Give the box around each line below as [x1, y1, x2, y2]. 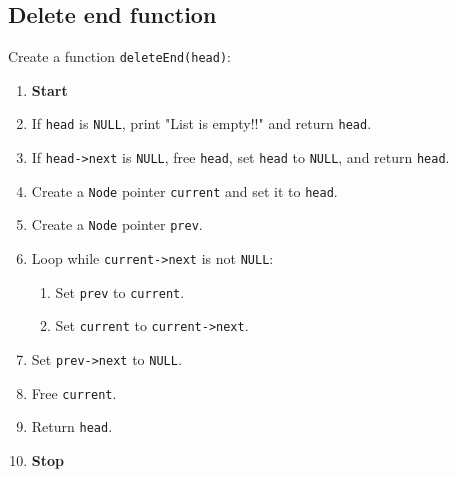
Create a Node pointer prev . [31, 214, 203, 235]
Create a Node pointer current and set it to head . [31, 180, 338, 201]
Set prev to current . [55, 281, 185, 302]
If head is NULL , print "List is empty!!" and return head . [31, 113, 372, 134]
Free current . [31, 382, 117, 403]
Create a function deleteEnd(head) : [8, 46, 231, 67]
